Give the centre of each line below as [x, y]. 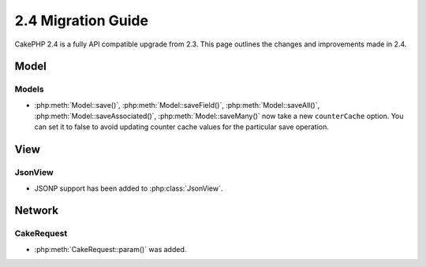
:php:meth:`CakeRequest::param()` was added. [110, 249]
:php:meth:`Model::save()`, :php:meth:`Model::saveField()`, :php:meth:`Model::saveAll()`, [177, 105]
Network [37, 211]
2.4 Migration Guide [82, 20]
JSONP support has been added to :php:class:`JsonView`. [129, 188]
